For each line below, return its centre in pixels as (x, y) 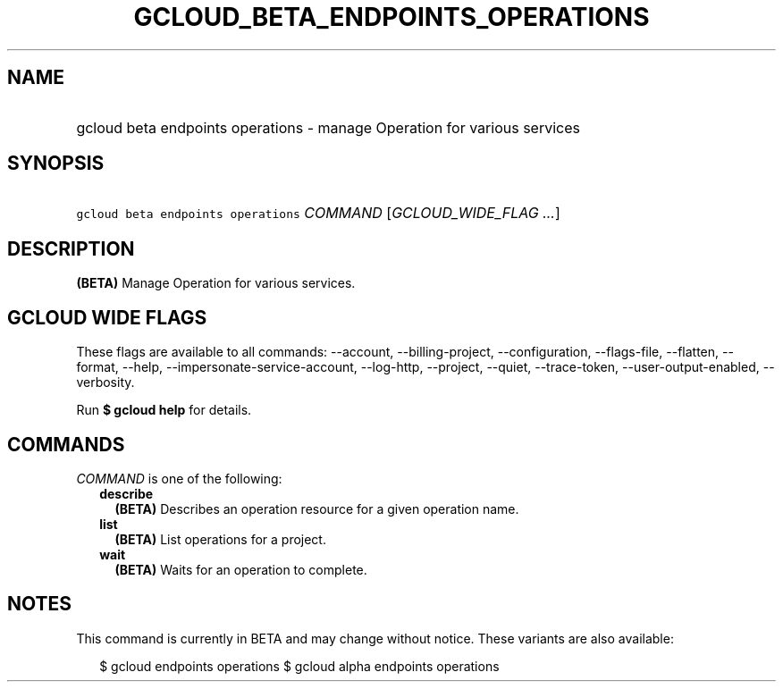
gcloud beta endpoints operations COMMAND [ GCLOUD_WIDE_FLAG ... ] (318, 213)
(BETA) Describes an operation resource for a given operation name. (317, 508)
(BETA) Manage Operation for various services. (216, 283)
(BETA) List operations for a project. (220, 539)
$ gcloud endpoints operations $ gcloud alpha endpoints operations (299, 666)
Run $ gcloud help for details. (164, 410)
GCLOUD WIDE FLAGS (107, 317)
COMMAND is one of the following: (179, 478)
